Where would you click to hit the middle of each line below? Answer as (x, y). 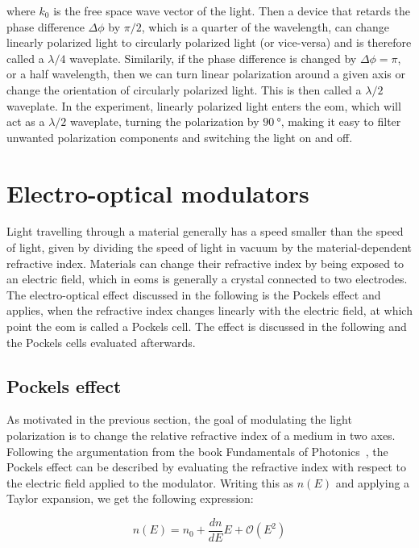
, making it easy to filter (341, 121)
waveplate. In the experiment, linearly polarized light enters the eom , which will (204, 105)
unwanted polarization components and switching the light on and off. (180, 137)
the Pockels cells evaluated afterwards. (101, 342)
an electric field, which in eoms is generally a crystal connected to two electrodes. (207, 279)
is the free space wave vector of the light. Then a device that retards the (232, 10)
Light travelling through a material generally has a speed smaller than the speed (205, 231)
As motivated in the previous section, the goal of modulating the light (179, 419)
